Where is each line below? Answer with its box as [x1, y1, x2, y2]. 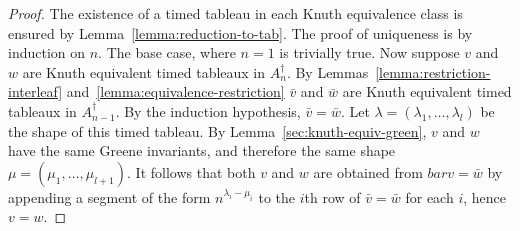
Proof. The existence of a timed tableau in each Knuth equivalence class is [8, 3, 463, 23]
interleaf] [8, 81, 63, 102]
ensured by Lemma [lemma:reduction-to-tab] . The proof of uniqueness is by [8, 22, 473, 43]
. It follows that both [127, 161, 256, 182]
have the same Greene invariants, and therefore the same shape [8, 140, 396, 161]
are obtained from [313, 161, 423, 182]
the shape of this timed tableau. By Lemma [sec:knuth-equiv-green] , [8, 120, 427, 141]
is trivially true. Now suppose [279, 42, 460, 63]
